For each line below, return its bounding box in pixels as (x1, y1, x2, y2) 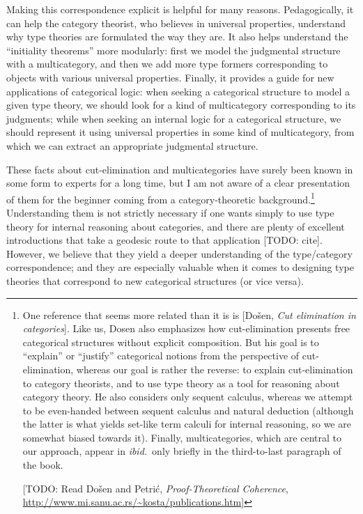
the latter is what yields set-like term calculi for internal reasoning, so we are (22, 416, 351, 431)
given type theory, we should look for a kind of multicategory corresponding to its (6, 98, 356, 112)
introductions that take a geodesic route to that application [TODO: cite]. (6, 233, 323, 247)
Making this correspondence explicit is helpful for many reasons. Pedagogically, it (6, 2, 354, 16)
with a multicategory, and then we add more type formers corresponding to (6, 56, 328, 71)
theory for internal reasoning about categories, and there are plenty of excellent (6, 219, 345, 233)
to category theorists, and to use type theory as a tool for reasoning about (22, 375, 340, 390)
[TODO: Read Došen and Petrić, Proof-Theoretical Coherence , (22, 481, 288, 495)
